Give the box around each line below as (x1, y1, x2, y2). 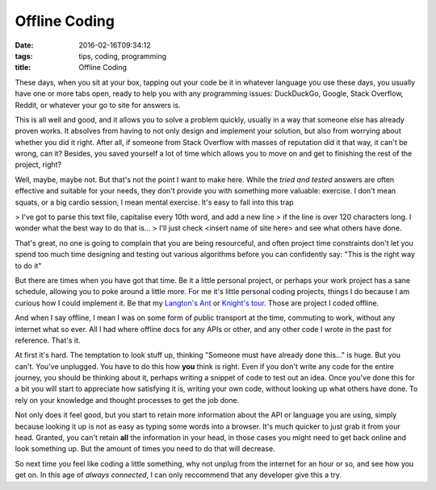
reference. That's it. (15, 335, 81, 345)
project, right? (15, 160, 62, 169)
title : (15, 63, 31, 73)
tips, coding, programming (78, 51, 167, 60)
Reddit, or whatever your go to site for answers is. (15, 100, 181, 110)
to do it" (15, 260, 42, 270)
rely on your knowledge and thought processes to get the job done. (15, 395, 240, 405)
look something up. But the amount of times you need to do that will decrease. (15, 444, 275, 454)
